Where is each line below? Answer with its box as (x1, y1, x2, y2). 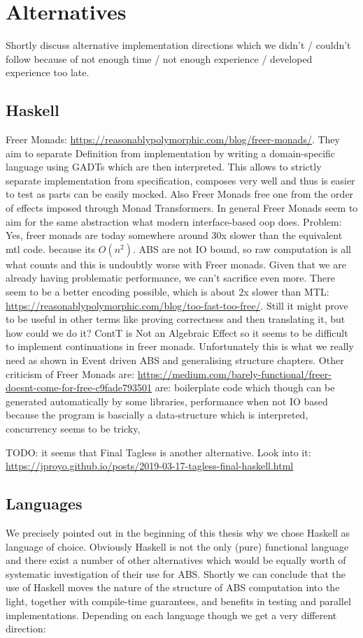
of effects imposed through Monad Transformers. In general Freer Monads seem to (6, 201, 358, 215)
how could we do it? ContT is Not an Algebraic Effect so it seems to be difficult (6, 325, 348, 340)
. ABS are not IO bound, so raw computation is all (132, 241, 351, 256)
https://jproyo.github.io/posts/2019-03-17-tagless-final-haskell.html (6, 458, 294, 473)
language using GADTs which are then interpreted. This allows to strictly (6, 159, 322, 174)
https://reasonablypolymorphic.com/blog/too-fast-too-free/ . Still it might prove (6, 298, 348, 312)
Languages (6, 493, 83, 514)
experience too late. (6, 65, 90, 80)
